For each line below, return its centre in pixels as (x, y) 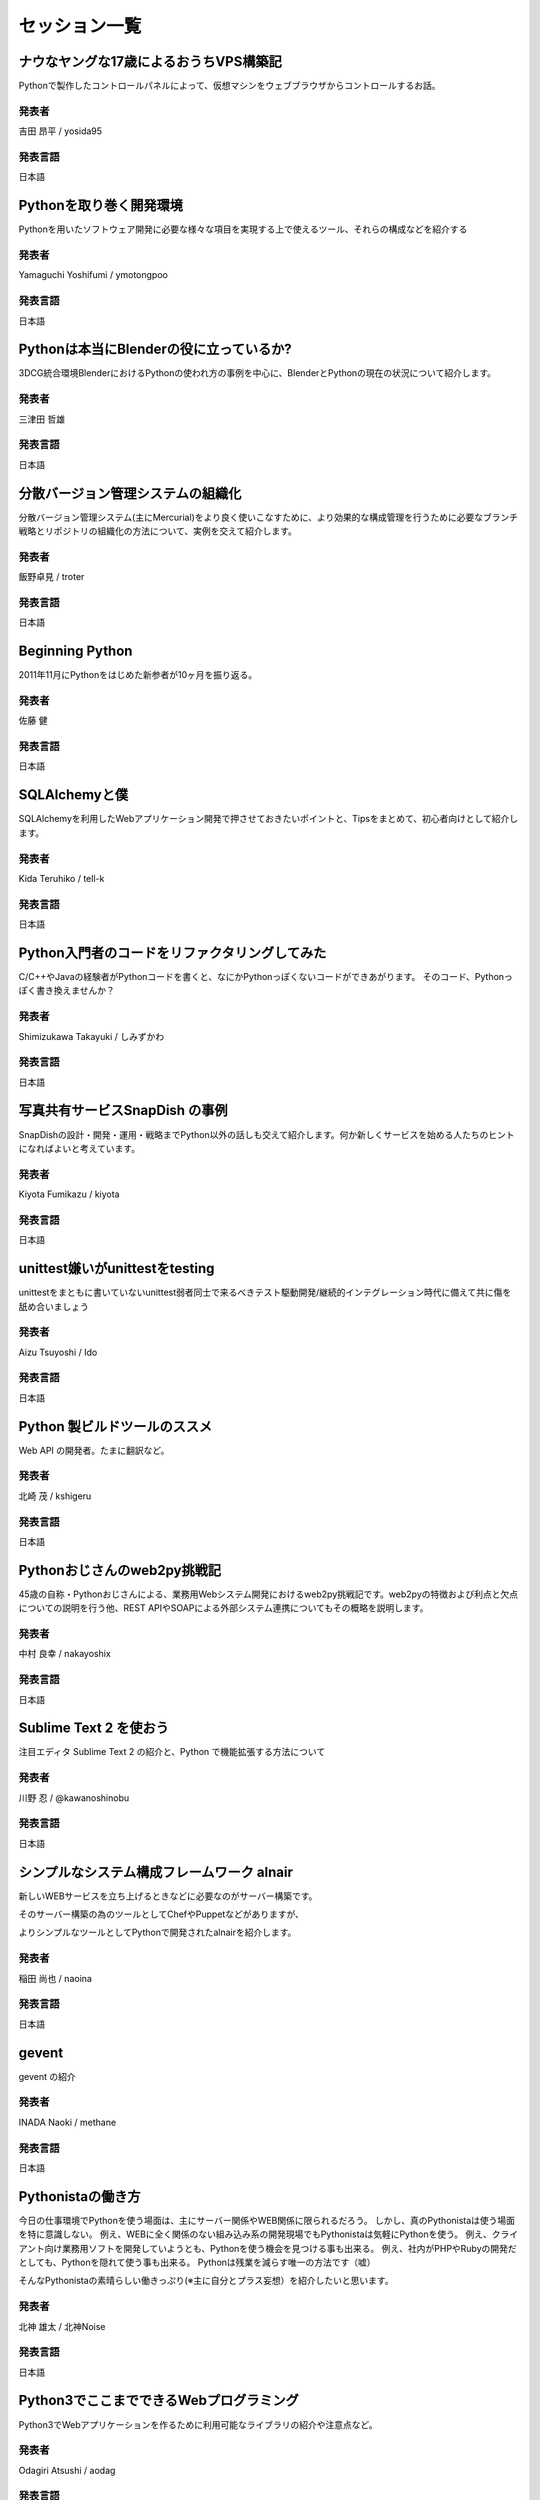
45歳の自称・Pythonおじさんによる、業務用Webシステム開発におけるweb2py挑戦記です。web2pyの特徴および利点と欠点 (268, 1594)
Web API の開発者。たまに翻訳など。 (94, 1450)
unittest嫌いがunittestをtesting (116, 1268)
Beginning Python (75, 651)
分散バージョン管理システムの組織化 (130, 493)
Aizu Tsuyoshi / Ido (58, 1352)
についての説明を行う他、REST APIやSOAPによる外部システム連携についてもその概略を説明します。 (223, 1608)
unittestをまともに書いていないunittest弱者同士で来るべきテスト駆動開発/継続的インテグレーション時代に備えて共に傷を (265, 1292)
